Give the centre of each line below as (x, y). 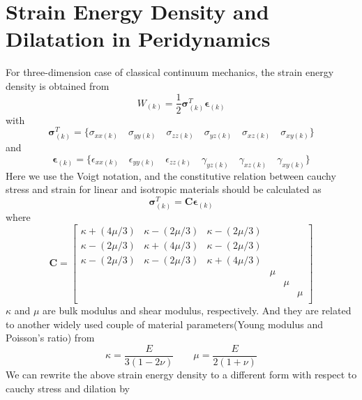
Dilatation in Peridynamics (138, 39)
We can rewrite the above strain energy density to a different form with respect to (181, 374)
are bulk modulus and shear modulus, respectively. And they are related (197, 310)
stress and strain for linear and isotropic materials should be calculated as (164, 189)
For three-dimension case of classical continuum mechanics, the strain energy (170, 72)
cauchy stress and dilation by (68, 388)
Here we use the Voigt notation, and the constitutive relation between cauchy (171, 175)
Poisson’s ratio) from (50, 338)
